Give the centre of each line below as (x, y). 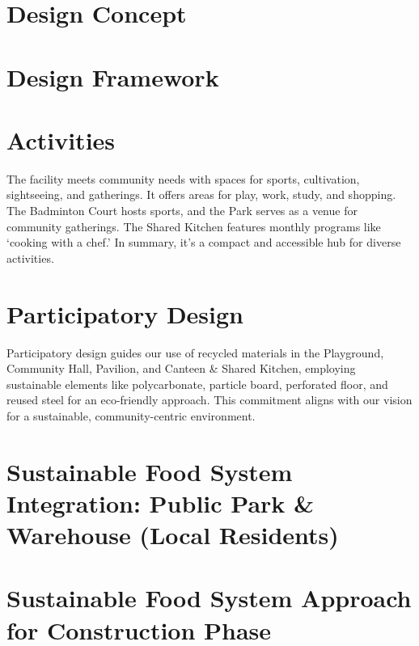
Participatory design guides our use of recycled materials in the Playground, (195, 352)
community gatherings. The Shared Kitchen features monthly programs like (194, 226)
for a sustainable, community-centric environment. (131, 415)
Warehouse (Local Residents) (173, 535)
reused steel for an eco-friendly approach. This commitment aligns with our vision (209, 400)
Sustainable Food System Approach (209, 598)
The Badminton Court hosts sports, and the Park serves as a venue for (182, 211)
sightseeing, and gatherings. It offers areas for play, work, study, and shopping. (201, 194)
